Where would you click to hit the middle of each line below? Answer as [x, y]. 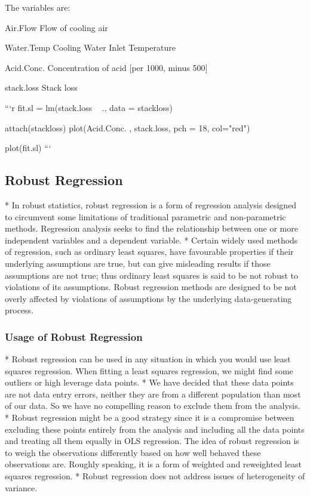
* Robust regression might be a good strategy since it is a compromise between [150, 418]
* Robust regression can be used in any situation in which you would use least [148, 359]
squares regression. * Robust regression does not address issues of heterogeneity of [155, 476]
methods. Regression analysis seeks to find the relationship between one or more [151, 228]
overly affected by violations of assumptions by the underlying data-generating [148, 298]
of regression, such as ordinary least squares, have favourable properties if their [149, 252]
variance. [21, 487]
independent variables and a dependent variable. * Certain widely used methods [151, 240]
